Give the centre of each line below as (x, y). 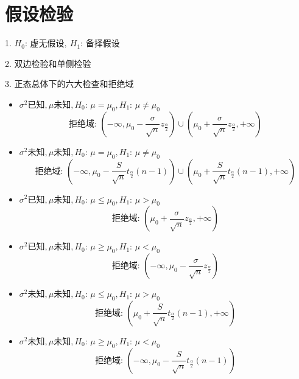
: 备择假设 (100, 44)
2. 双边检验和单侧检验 (48, 63)
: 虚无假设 (44, 44)
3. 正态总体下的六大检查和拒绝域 (69, 84)
